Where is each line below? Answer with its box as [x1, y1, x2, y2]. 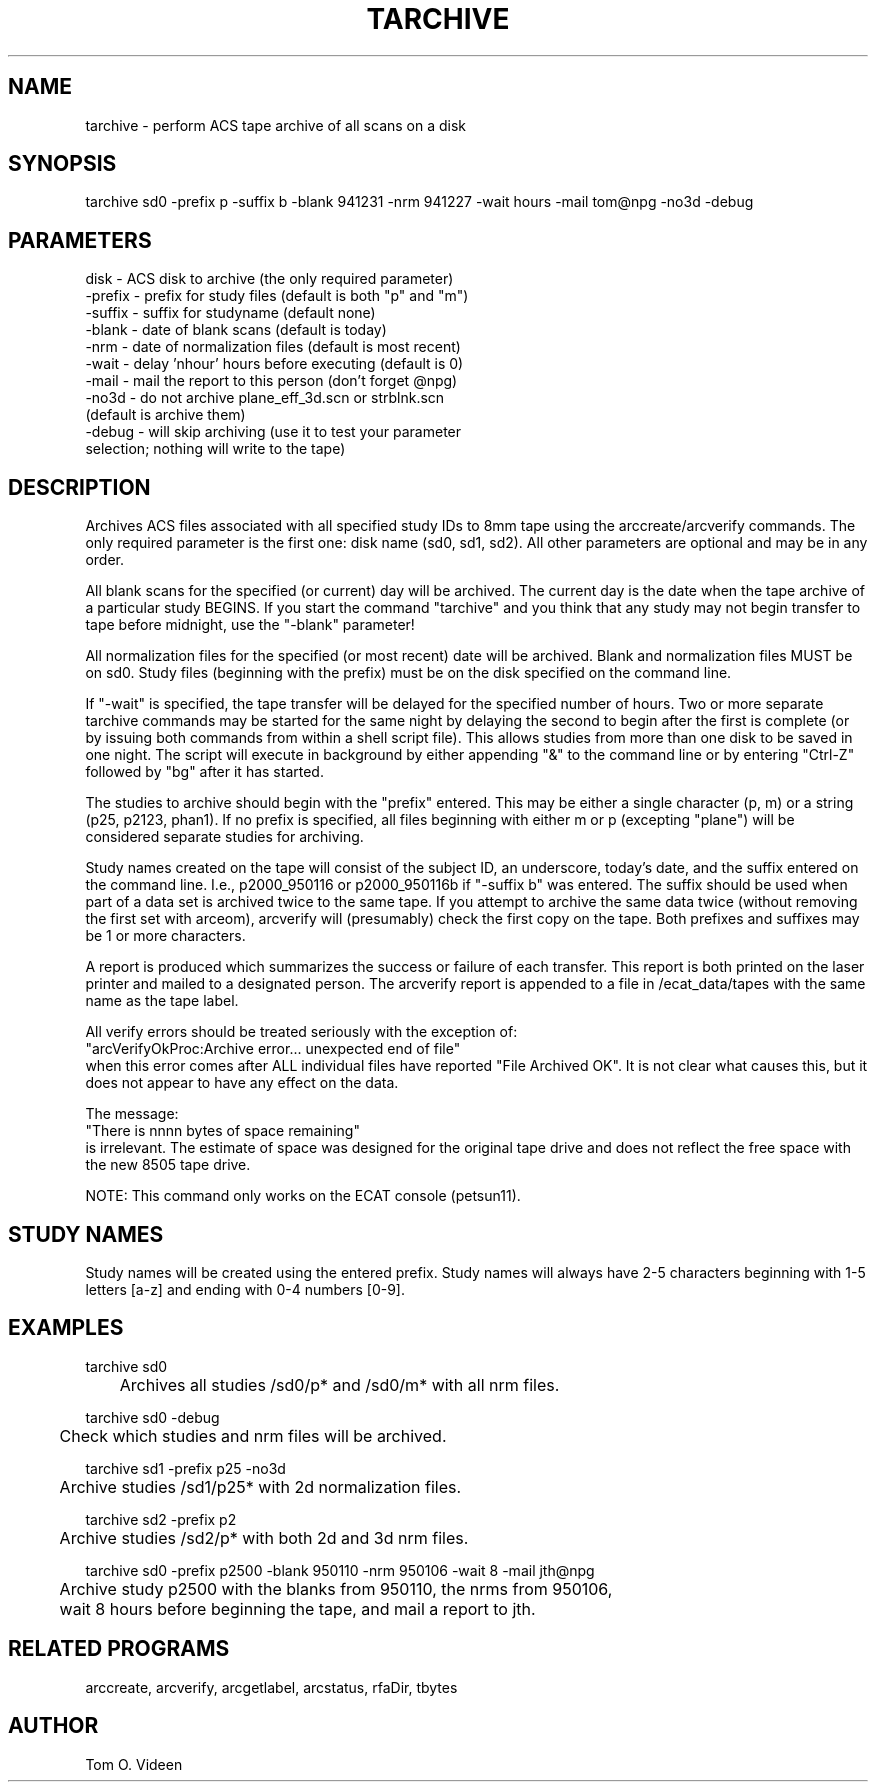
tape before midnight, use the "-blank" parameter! [85, 616, 415, 634]
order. [85, 551, 124, 569]
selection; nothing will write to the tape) [85, 440, 346, 458]
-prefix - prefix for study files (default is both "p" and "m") [85, 287, 469, 305]
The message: [85, 1105, 179, 1123]
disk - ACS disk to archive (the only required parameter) [85, 270, 454, 288]
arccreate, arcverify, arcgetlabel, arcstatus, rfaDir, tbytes [85, 1678, 458, 1696]
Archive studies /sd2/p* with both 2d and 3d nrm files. [59, 1527, 469, 1548]
